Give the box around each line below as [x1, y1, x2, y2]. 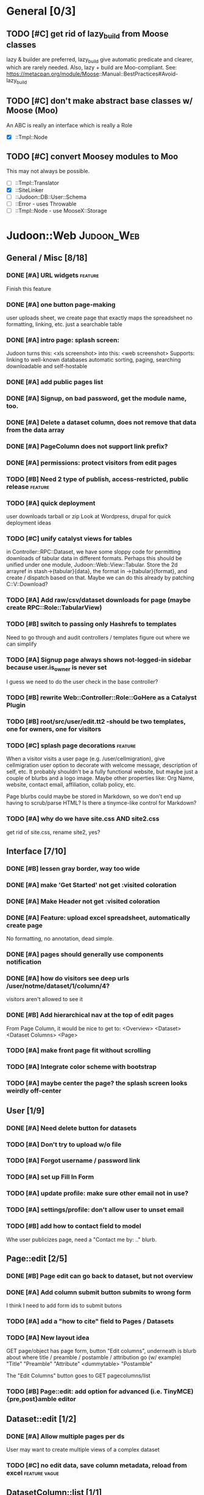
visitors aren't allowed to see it [6, 996, 83, 1003]
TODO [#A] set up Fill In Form [6, 1172, 94, 1181]
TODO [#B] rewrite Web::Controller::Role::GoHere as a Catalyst [6, 693, 197, 702]
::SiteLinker [15, 186, 44, 193]
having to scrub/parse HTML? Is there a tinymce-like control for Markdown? [6, 799, 197, 807]
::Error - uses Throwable [15, 200, 77, 207]
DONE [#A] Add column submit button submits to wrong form [6, 1288, 191, 1296]
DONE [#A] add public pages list [6, 378, 104, 387]
